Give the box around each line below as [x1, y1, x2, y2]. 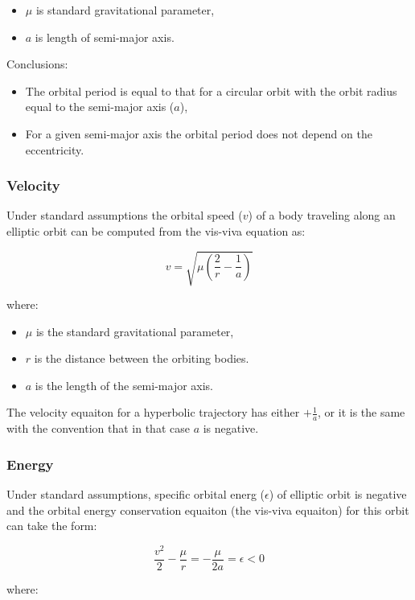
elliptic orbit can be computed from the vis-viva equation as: [6, 222, 306, 239]
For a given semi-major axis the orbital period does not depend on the [25, 125, 372, 142]
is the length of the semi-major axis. [35, 376, 214, 393]
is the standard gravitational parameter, [35, 323, 234, 339]
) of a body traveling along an [248, 207, 396, 224]
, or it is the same [318, 404, 405, 421]
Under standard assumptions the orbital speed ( [6, 207, 243, 224]
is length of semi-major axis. [35, 28, 175, 45]
